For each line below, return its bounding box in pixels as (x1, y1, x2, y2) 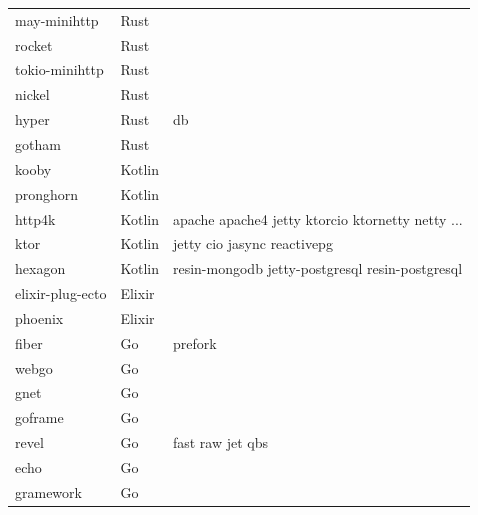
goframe (15, 407, 64, 428)
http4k (15, 208, 56, 229)
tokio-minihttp (15, 59, 104, 80)
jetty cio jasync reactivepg (172, 233, 333, 254)
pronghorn (15, 183, 79, 204)
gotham (15, 133, 61, 154)
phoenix (15, 307, 64, 328)
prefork (172, 332, 217, 353)
